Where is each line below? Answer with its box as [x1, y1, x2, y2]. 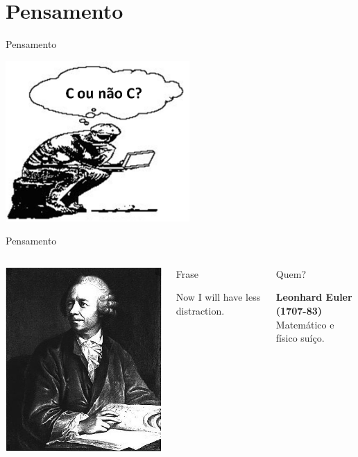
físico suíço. [275, 331, 325, 345]
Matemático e [275, 317, 334, 331]
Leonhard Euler [275, 290, 352, 304]
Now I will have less [176, 290, 261, 304]
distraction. [176, 303, 225, 317]
